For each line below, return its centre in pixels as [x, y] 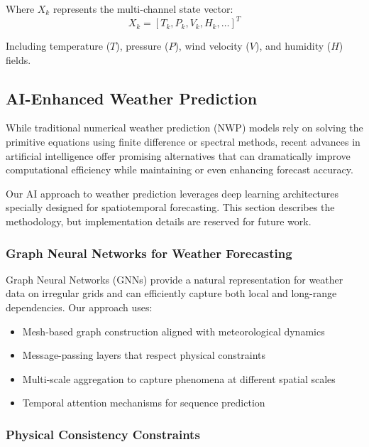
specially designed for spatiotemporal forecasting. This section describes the [170, 207]
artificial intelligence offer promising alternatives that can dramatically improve [178, 155]
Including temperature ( [58, 46]
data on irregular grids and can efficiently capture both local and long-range [171, 293]
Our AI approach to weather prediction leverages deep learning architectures [172, 193]
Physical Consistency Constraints [103, 434]
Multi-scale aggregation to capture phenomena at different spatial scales [179, 378]
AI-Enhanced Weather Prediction [132, 98]
